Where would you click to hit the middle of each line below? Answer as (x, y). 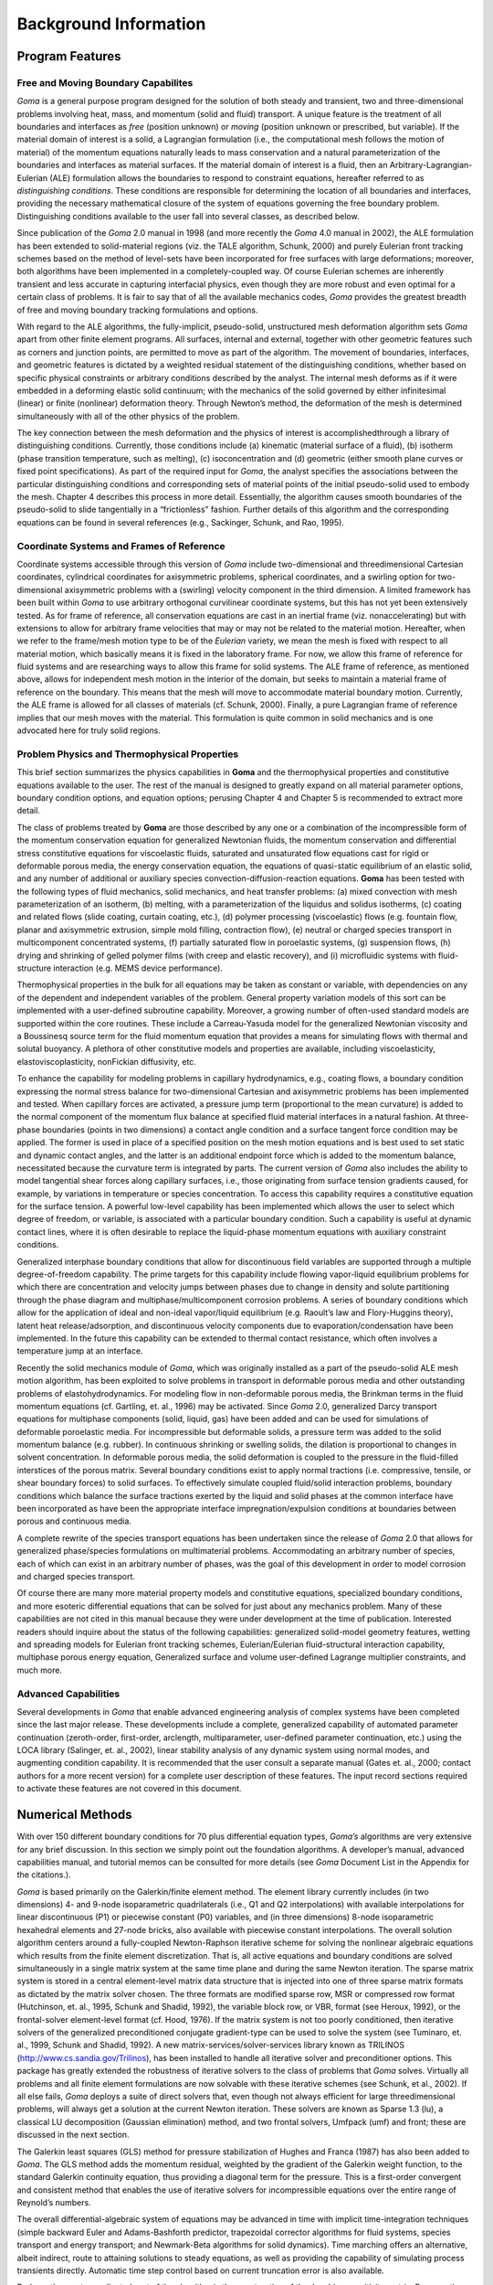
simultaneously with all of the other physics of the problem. (129, 416)
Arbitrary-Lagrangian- (431, 165)
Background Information (111, 24)
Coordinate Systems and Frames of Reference (121, 546)
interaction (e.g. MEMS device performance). (138, 968)
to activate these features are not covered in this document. (129, 1789)
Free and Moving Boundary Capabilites (105, 82)
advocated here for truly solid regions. (89, 730)
